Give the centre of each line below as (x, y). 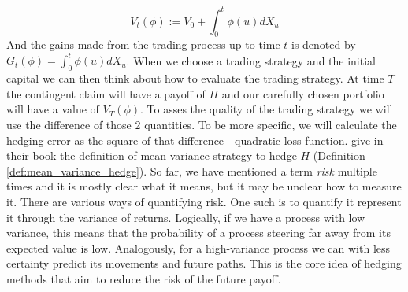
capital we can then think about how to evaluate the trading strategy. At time (195, 78)
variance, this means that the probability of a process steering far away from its (198, 233)
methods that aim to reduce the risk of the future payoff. (144, 278)
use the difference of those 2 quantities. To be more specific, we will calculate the (202, 124)
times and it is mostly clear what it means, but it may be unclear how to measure (204, 186)
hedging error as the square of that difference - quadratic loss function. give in (195, 140)
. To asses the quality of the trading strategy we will (267, 109)
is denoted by (324, 44)
